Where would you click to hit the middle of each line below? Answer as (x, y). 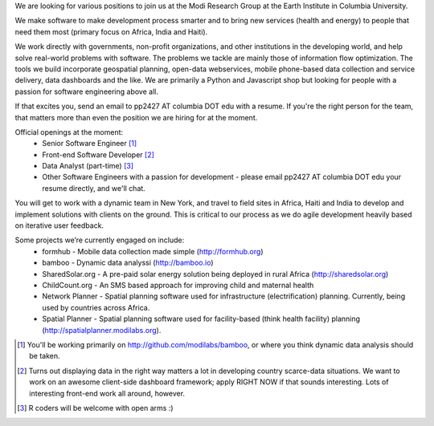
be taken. (45, 356)
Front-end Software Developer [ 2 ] (98, 154)
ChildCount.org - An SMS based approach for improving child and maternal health (178, 285)
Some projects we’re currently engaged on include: (100, 240)
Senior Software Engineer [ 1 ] (90, 144)
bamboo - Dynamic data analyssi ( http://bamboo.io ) (128, 263)
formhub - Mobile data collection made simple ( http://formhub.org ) (153, 251)
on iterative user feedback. (59, 225)
